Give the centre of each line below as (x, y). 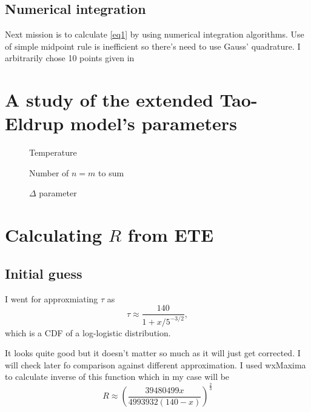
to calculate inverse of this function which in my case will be (117, 377)
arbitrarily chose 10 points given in (70, 58)
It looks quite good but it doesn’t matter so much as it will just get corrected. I (153, 353)
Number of (49, 172)
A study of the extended (109, 100)
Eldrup (35, 123)
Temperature (53, 152)
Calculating (54, 235)
